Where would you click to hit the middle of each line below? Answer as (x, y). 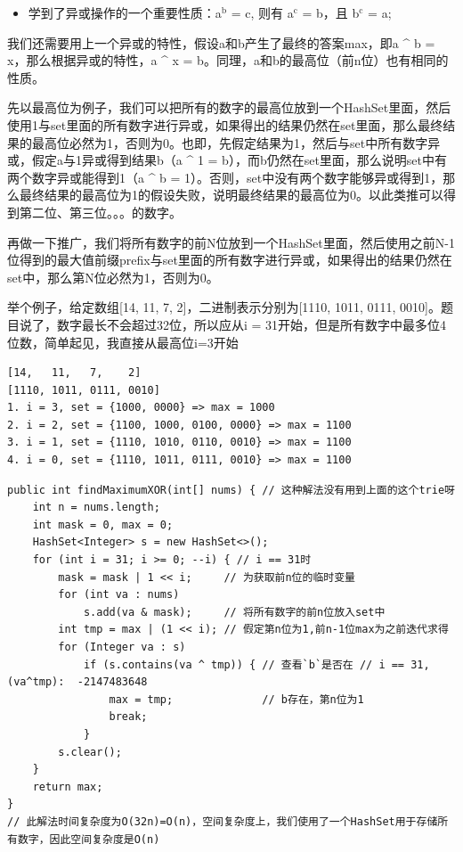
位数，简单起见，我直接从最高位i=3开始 (123, 342)
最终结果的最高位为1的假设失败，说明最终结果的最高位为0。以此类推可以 (231, 195)
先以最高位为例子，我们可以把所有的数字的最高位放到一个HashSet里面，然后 (229, 107)
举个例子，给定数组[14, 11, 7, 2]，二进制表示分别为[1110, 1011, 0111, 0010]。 (224, 307)
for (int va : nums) (119, 595)
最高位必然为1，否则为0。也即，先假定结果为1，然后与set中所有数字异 (236, 142)
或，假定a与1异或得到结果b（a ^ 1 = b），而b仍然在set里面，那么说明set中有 (227, 160)
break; (128, 717)
